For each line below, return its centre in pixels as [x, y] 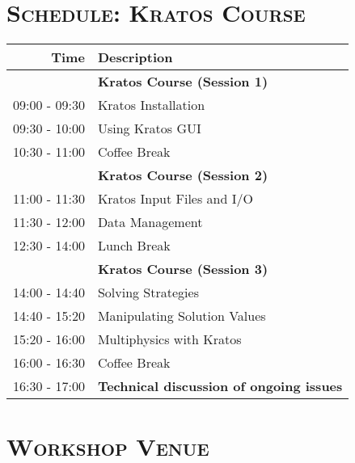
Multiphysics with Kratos [169, 339]
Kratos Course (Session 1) [183, 82]
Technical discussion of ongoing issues [220, 386]
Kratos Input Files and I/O [175, 199]
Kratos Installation [151, 105]
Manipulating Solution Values [182, 316]
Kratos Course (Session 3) [183, 269]
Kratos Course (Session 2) [183, 175]
